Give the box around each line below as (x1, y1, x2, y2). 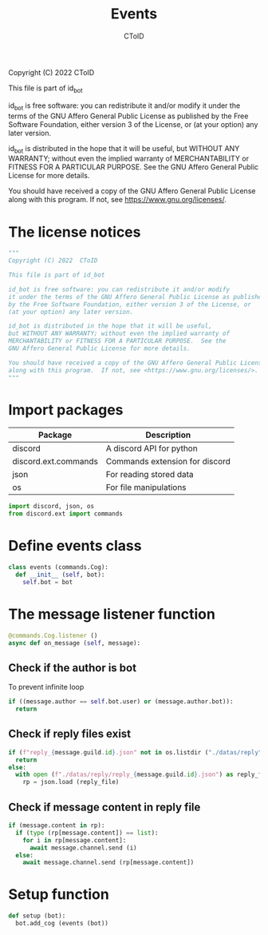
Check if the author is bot (8, 661, 137, 674)
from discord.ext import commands (8, 510, 124, 518)
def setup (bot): (8, 912, 66, 920)
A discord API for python (105, 443, 198, 454)
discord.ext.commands (12, 456, 98, 467)
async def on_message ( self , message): (8, 639, 141, 647)
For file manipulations (105, 482, 187, 493)
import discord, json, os (8, 503, 94, 511)
